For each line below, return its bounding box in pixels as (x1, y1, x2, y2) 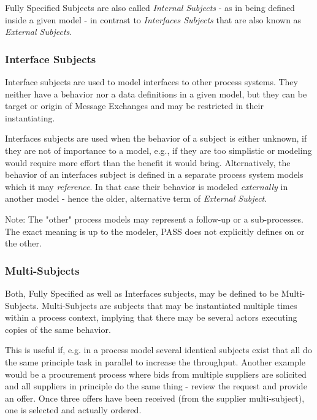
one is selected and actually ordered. (5, 403, 142, 416)
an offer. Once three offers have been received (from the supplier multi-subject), (5, 391, 305, 404)
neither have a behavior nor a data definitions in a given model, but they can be (5, 87, 307, 100)
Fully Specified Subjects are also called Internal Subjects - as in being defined (5, 1, 295, 13)
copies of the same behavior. (5, 323, 111, 335)
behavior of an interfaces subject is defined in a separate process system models (5, 168, 304, 181)
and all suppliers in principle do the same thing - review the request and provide (5, 380, 307, 392)
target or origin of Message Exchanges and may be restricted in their (5, 99, 264, 112)
